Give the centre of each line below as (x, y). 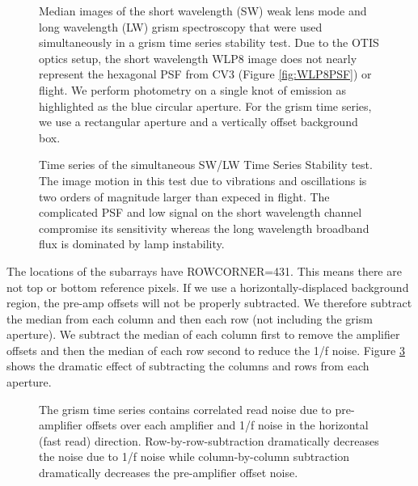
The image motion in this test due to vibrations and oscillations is (203, 180)
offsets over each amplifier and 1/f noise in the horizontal (227, 425)
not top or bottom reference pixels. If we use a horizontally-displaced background (208, 287)
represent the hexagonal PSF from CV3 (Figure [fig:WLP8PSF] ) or (205, 74)
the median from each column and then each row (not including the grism (190, 318)
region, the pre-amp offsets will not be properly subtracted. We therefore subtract (209, 303)
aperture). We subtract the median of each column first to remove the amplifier (203, 334)
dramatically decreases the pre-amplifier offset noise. (169, 473)
